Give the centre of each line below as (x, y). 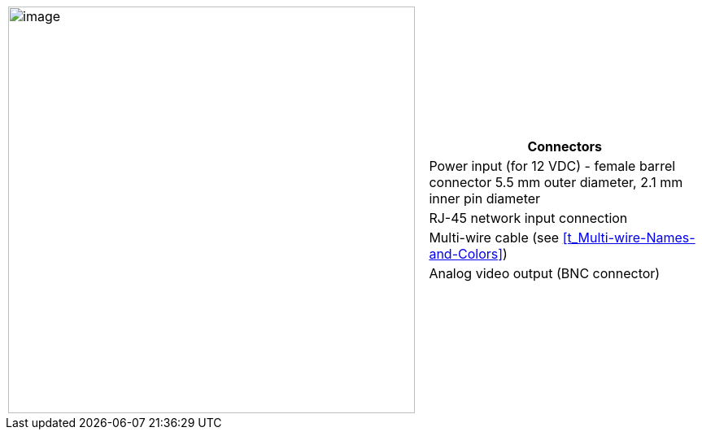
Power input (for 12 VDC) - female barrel (552, 166)
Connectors (565, 146)
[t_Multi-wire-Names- (629, 238)
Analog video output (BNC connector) (545, 273)
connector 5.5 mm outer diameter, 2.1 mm (556, 182)
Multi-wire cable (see (494, 238)
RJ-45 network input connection (528, 218)
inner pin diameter (485, 198)
